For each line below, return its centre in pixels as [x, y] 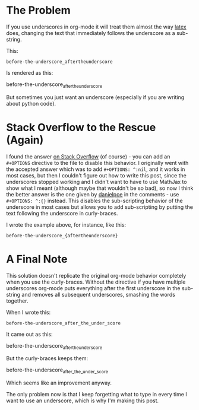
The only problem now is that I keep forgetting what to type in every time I [97, 395]
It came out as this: [29, 334]
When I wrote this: [29, 312]
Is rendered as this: [30, 72]
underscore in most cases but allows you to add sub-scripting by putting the [99, 207]
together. [17, 301]
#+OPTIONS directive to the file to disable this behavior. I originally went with [97, 163]
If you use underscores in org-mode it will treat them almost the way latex [96, 27]
